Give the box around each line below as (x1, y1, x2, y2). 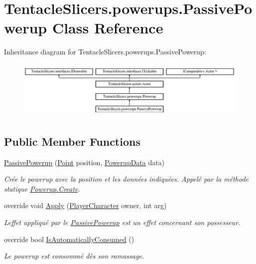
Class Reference (52, 17, 163, 38)
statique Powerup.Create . (4, 183, 80, 194)
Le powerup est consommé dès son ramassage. (4, 251, 144, 261)
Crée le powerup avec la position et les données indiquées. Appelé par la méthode (4, 174, 249, 184)
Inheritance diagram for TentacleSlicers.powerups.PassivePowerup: (4, 46, 206, 57)
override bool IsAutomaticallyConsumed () (4, 234, 134, 244)
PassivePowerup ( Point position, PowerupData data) (4, 157, 165, 167)
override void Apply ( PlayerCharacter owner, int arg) (4, 200, 167, 211)
